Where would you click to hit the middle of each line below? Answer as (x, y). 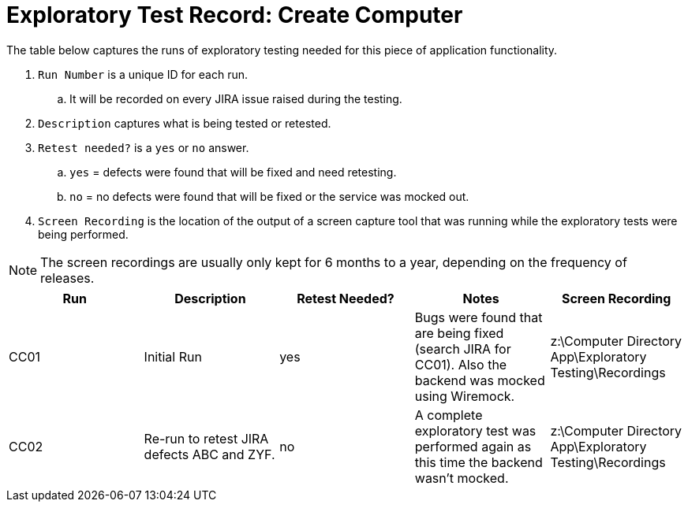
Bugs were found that (479, 317)
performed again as (473, 446)
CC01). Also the (461, 364)
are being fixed (459, 333)
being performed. (83, 234)
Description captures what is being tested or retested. (185, 123)
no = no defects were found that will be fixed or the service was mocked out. (269, 196)
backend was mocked (480, 380)
